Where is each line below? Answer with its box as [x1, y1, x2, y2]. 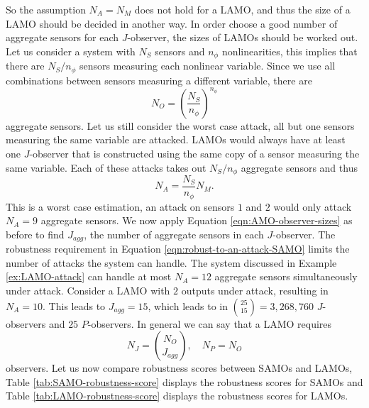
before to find [6, 226, 65, 241]
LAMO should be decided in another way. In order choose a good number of [6, 16, 338, 31]
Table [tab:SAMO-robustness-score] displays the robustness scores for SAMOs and [6, 374, 363, 389]
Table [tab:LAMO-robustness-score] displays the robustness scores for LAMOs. [6, 388, 348, 403]
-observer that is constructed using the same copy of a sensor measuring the [29, 145, 360, 160]
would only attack [273, 199, 352, 214]
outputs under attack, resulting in [181, 282, 329, 297]
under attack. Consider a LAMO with [6, 282, 170, 297]
